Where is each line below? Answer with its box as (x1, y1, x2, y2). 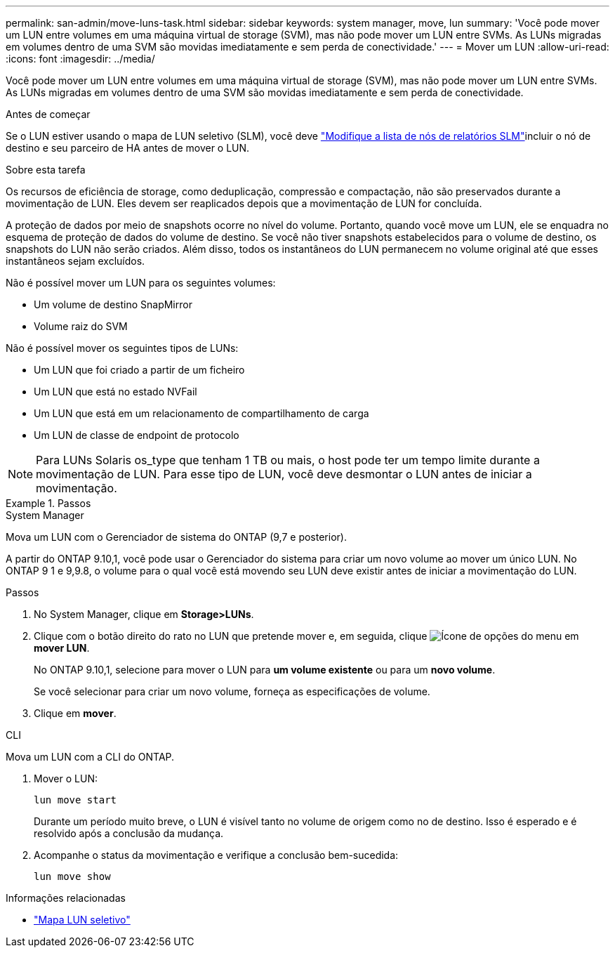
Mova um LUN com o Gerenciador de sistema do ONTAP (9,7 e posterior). (6, 531, 347, 543)
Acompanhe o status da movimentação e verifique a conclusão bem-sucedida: (34, 849, 399, 861)
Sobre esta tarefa (6, 164, 86, 176)
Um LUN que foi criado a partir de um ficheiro (34, 364, 245, 376)
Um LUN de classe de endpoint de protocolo (34, 429, 239, 441)
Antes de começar (6, 108, 91, 120)
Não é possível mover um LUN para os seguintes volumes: (6, 277, 276, 289)
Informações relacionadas (6, 892, 126, 904)
